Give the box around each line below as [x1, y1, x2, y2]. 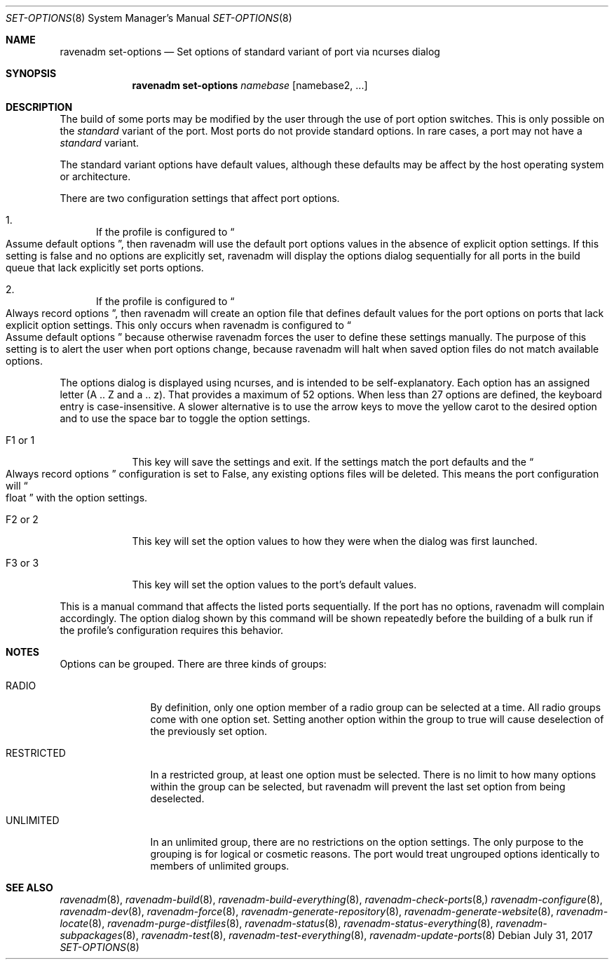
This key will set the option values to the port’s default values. [132, 579, 417, 591]
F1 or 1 [6, 434, 35, 446]
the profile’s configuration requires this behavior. [60, 624, 284, 636]
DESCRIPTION [6, 101, 73, 113]
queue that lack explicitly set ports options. [6, 262, 204, 274]
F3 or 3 [6, 557, 39, 569]
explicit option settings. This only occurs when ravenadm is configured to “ [6, 319, 352, 331]
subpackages [60, 929, 123, 941]
